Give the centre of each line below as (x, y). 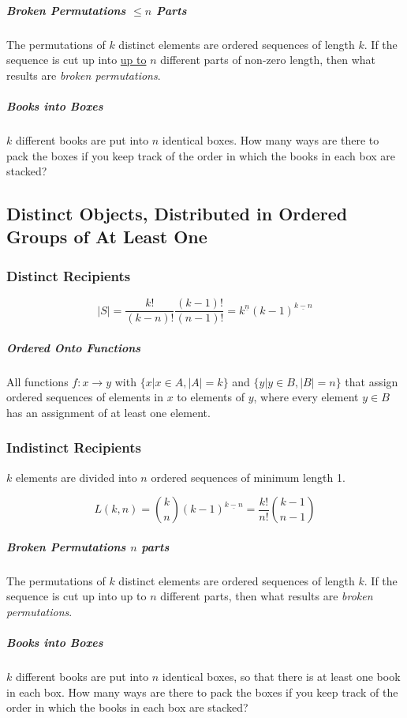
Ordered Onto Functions (74, 347)
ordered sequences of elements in (85, 397)
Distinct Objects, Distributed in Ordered (177, 214)
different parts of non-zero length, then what (268, 60)
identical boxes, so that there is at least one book (281, 677)
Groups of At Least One (107, 237)
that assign (372, 381)
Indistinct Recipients (74, 447)
